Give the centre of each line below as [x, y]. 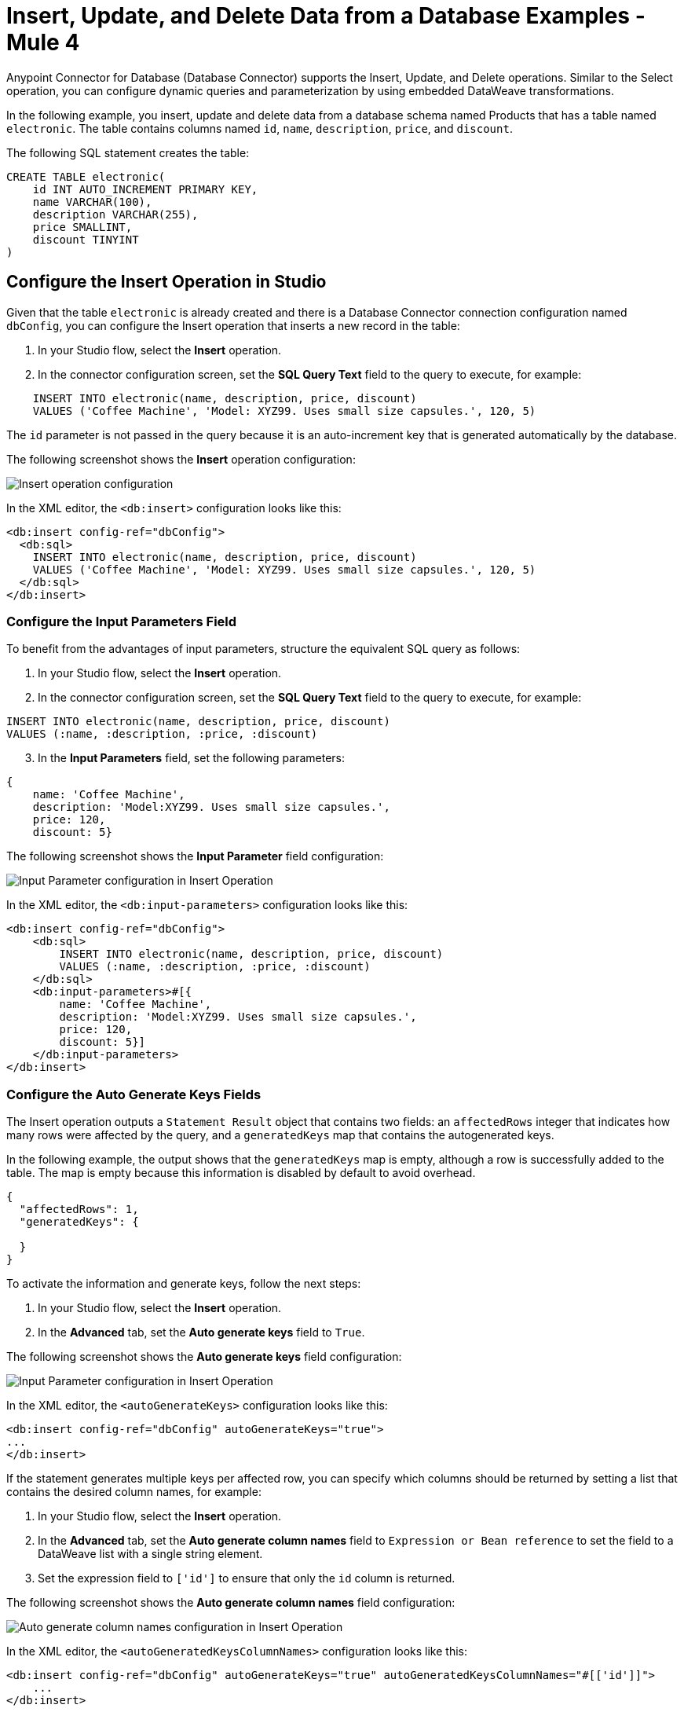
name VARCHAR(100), [92, 202]
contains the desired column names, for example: [134, 1492]
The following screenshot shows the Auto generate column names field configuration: [231, 1603]
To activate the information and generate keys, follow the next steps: [184, 1284]
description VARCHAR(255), [115, 214]
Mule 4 [43, 42]
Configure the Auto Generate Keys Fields [134, 1094]
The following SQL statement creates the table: [128, 152]
